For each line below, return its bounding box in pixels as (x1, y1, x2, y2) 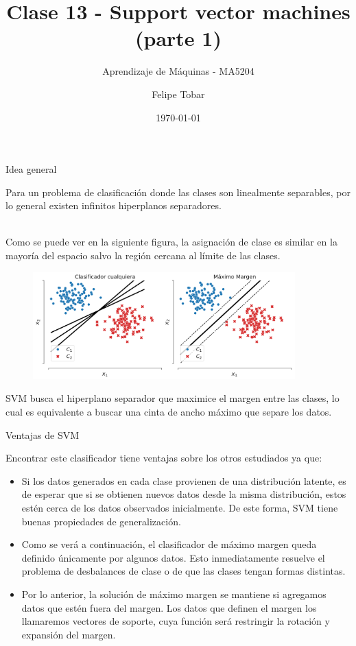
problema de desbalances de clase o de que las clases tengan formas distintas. (21, 564, 346, 578)
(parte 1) (135, 24, 222, 52)
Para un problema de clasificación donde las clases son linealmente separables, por (5, 184, 351, 199)
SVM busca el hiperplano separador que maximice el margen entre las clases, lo (5, 391, 340, 405)
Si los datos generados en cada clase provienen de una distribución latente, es (21, 473, 346, 488)
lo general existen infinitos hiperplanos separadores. (5, 198, 222, 213)
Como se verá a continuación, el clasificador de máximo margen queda (21, 537, 317, 551)
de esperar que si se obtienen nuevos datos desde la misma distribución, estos (21, 487, 346, 501)
